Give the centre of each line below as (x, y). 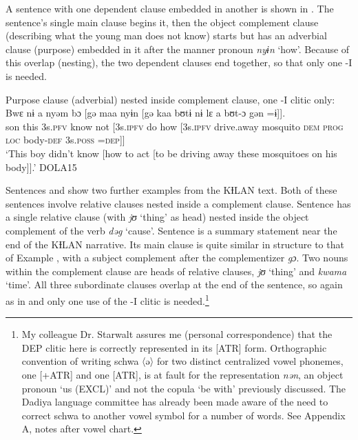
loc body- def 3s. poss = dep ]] (65, 140)
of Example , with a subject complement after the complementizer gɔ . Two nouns (177, 258)
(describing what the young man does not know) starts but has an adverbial (166, 36)
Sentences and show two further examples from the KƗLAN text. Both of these (171, 190)
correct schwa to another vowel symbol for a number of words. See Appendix (183, 415)
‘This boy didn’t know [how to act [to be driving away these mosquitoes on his (171, 153)
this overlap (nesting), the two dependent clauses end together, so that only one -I (179, 62)
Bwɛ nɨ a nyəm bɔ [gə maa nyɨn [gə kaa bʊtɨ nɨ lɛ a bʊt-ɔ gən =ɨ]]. (146, 113)
